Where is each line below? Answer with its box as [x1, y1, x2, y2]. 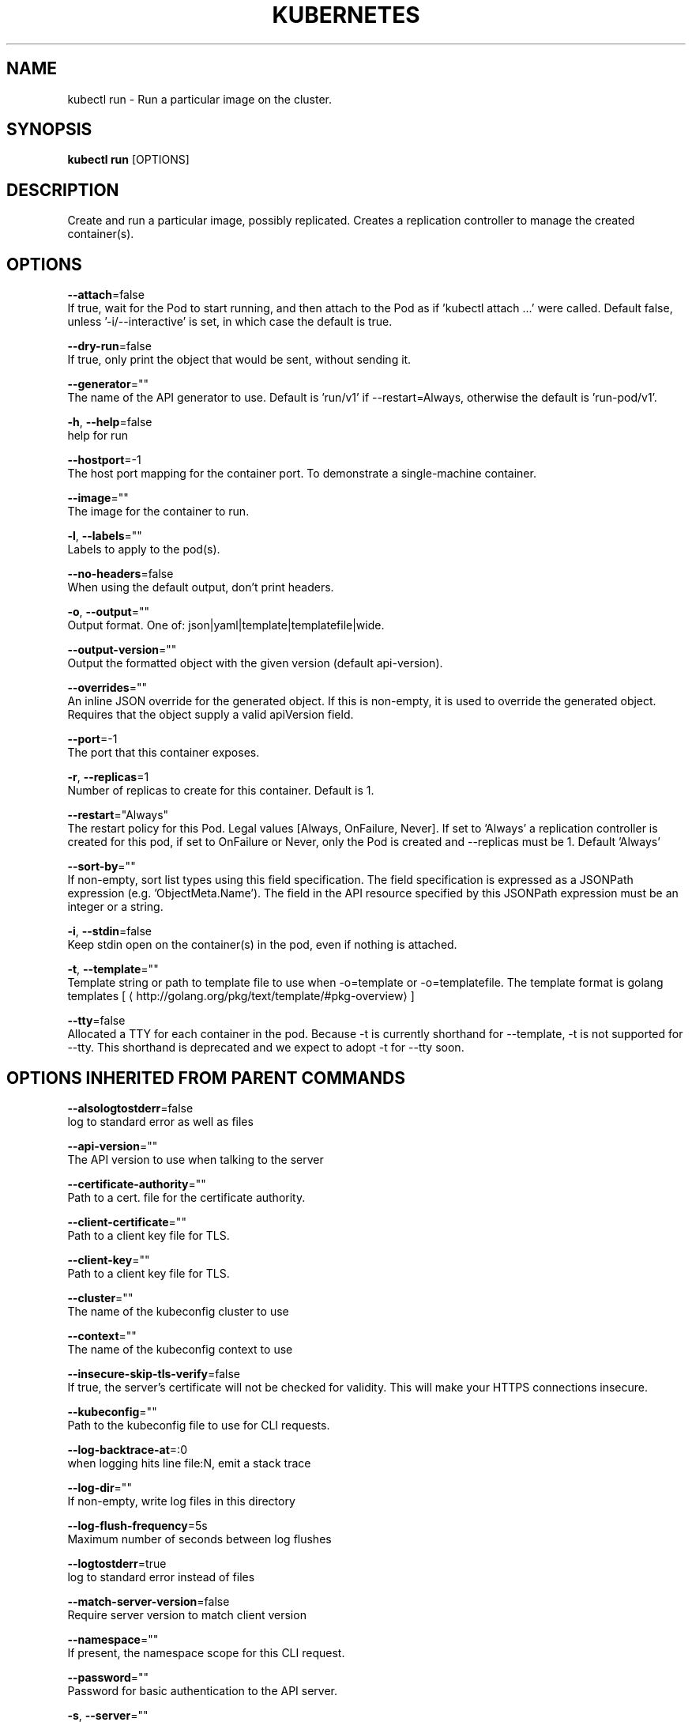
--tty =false [67, 1014, 126, 1028]
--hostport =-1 [67, 453, 141, 467]
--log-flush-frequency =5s [67, 1518, 208, 1532]
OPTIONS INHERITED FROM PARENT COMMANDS [6, 1067, 405, 1088]
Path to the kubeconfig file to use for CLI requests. [67, 1418, 330, 1432]
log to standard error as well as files [67, 1114, 254, 1128]
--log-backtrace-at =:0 [67, 1442, 187, 1456]
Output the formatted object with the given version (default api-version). [67, 656, 443, 670]
